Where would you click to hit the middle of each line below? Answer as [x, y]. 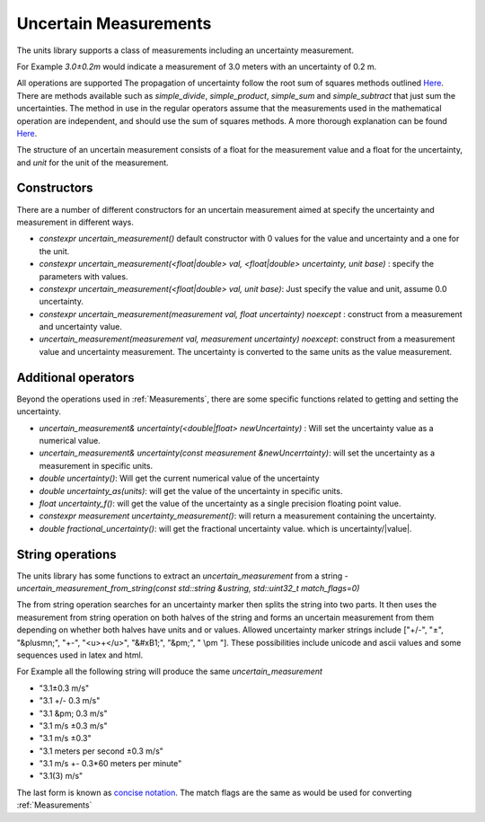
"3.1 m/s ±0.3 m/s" [73, 725]
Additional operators [75, 377]
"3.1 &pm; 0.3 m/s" [73, 713]
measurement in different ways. [75, 222]
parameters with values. [84, 276]
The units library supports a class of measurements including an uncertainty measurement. [185, 50]
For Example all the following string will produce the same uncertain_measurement [170, 672]
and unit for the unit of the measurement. [93, 163]
